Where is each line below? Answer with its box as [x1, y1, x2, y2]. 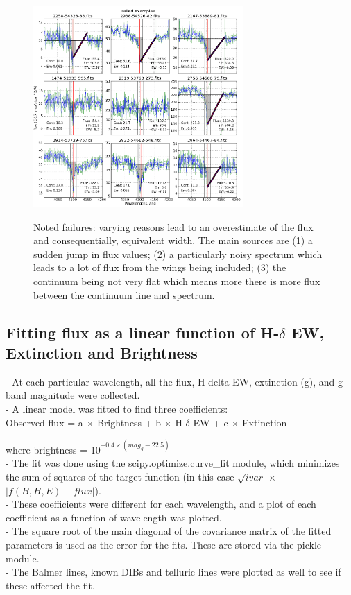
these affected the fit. [6, 578, 95, 592]
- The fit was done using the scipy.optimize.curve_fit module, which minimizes [6, 456, 340, 470]
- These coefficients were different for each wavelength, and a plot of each [6, 497, 316, 511]
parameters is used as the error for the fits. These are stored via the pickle [6, 537, 322, 551]
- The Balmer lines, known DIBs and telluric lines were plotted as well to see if [6, 564, 341, 579]
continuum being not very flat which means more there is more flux [33, 273, 320, 288]
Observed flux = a [6, 415, 83, 429]
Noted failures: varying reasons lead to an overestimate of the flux [33, 219, 314, 234]
